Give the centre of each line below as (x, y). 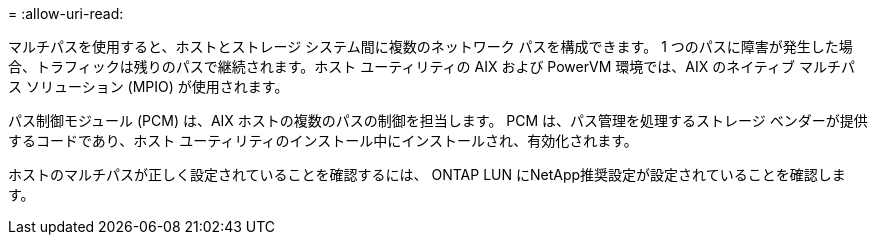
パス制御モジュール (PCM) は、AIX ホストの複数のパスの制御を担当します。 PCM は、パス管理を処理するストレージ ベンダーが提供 (438, 120)
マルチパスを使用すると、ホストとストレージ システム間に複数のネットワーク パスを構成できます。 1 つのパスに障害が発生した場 (430, 46)
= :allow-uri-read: (66, 13)
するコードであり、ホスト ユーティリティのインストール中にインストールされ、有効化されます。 (323, 140)
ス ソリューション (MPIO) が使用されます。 (148, 86)
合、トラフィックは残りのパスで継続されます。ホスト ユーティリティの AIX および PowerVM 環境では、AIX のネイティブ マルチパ (431, 66)
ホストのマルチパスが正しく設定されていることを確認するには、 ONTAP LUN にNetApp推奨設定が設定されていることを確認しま (427, 174)
